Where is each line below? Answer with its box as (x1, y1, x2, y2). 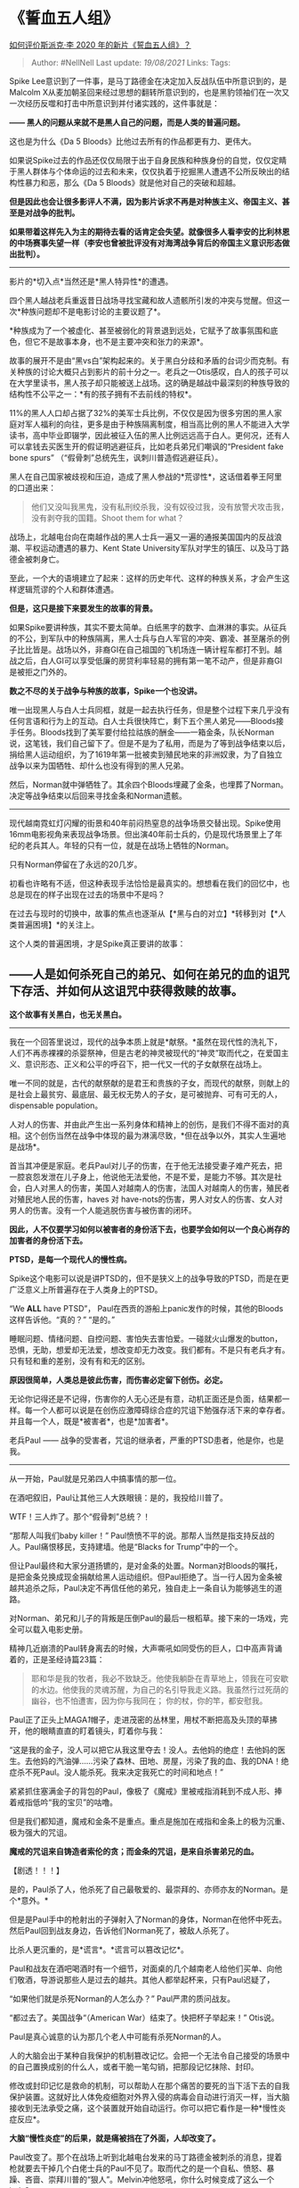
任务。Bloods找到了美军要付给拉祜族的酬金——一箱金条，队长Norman (16, 727, 275, 737)
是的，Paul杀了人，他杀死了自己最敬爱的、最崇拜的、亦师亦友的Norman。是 (9, 1884, 289, 1894)
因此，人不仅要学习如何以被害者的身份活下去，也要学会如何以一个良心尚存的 (9, 1224, 290, 1235)
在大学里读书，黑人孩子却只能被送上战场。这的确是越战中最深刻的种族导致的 (9, 377, 290, 388)
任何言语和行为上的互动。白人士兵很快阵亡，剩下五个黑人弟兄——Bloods (9, 715, 277, 726)
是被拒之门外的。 (9, 666, 72, 677)
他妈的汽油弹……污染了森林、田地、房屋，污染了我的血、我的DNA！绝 (32, 1755, 289, 1766)
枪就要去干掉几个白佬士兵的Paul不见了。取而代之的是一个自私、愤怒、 (9, 2162, 267, 2174)
